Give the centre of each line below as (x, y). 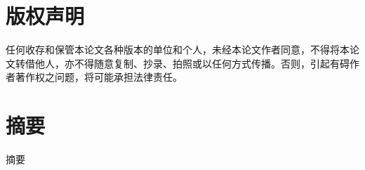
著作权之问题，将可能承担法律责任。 (99, 77)
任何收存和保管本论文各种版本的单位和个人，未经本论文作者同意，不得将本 (178, 50)
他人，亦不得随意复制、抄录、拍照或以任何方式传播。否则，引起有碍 (192, 63)
